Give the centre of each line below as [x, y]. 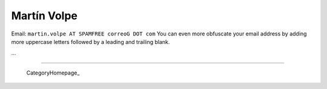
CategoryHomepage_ [53, 73]
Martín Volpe [45, 16]
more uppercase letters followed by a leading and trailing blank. [91, 41]
